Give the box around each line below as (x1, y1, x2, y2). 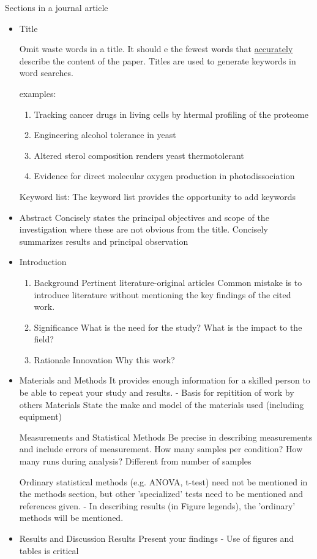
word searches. (19, 66, 73, 79)
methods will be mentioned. (19, 511, 124, 524)
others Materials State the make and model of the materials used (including (19, 398, 304, 411)
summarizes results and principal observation (19, 234, 188, 247)
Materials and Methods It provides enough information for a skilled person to (19, 374, 310, 387)
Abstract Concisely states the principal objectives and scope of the (19, 210, 269, 223)
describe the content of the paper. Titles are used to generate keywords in (19, 54, 296, 67)
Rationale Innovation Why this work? (34, 353, 175, 366)
